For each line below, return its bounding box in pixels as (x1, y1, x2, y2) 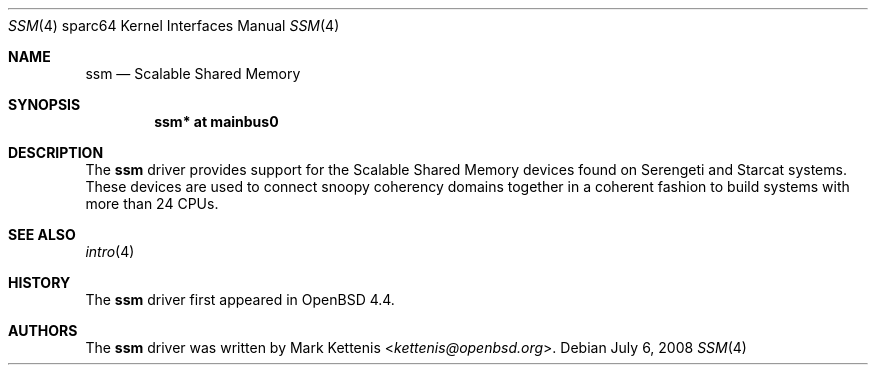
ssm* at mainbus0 (154, 113, 279, 130)
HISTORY (8, 274, 71, 291)
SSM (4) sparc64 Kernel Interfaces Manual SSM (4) (8, 17, 340, 34)
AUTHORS (8, 322, 78, 339)
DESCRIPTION (8, 144, 104, 161)
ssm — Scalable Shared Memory (85, 65, 301, 82)
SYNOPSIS (8, 96, 81, 113)
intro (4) (85, 243, 135, 260)
